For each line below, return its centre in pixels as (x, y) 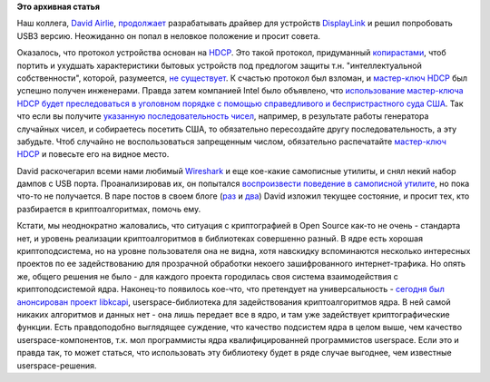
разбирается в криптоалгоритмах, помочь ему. (109, 209)
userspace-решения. (57, 365)
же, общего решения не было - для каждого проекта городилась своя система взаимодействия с (208, 276)
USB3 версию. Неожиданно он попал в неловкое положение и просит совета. (169, 35)
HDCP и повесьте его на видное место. (93, 154)
